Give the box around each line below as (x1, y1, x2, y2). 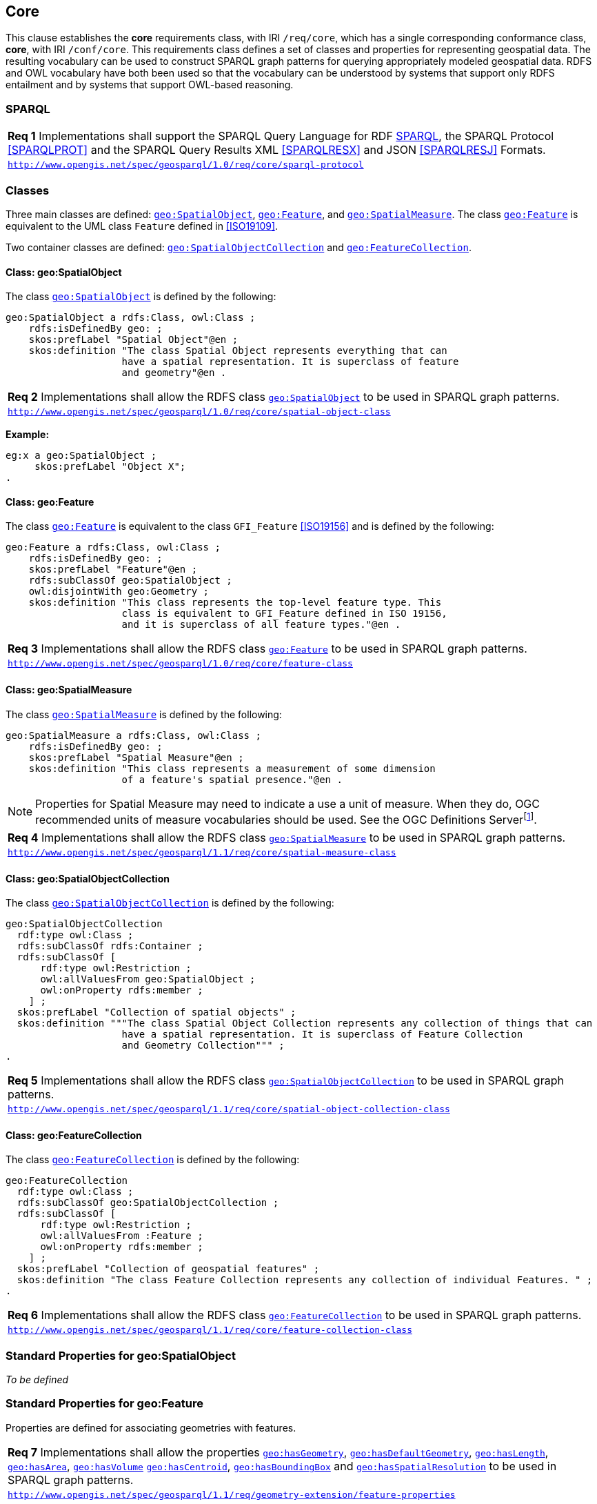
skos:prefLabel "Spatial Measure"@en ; (28, 751, 244, 763)
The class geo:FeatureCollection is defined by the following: (6, 1154, 300, 1166)
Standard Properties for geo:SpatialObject (6, 1348, 236, 1363)
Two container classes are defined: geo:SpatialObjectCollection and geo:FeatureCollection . (6, 241, 472, 253)
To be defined (6, 1374, 69, 1386)
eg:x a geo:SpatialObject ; (6, 450, 157, 462)
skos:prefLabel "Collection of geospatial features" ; (17, 1263, 320, 1275)
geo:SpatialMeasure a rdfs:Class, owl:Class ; (6, 729, 261, 741)
